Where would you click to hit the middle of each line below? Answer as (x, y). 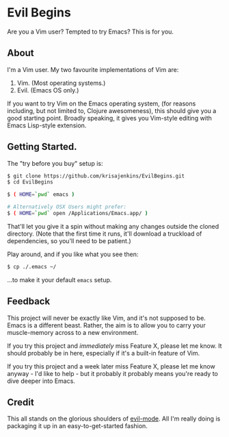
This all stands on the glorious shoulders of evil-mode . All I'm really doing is (114, 419)
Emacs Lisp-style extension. (47, 125)
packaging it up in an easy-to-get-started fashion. (78, 426)
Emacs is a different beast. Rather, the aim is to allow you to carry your (107, 325)
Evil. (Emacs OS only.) (48, 90)
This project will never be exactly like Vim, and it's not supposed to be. (107, 318)
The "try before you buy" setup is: (55, 163)
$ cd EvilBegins (30, 182)
